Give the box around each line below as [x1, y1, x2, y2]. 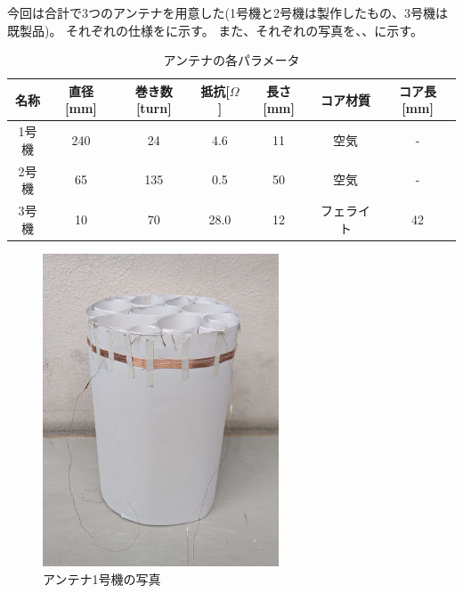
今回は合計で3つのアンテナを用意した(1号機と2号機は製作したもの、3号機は [7, 4, 448, 21]
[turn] [135, 99, 172, 118]
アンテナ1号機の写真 [43, 569, 161, 588]
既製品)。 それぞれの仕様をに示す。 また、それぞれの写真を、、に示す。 [7, 20, 423, 39]
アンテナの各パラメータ [163, 51, 300, 69]
